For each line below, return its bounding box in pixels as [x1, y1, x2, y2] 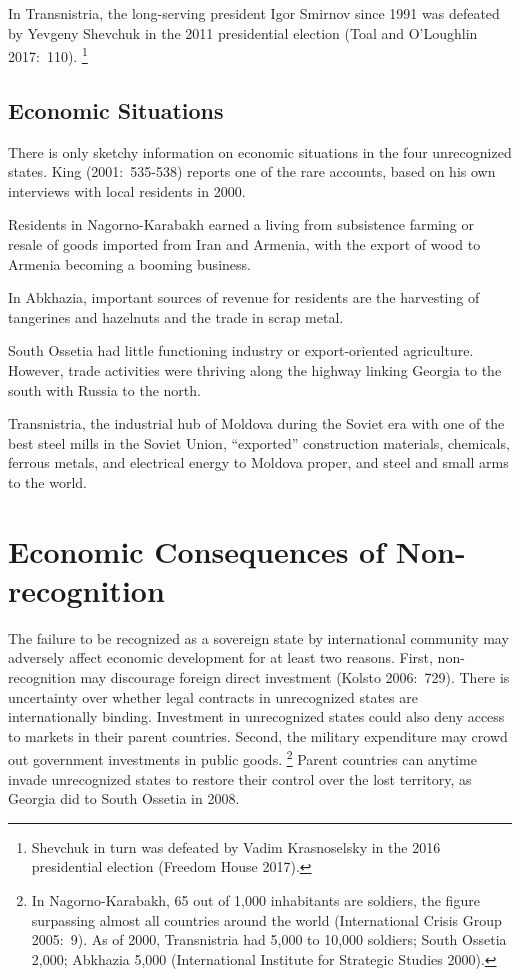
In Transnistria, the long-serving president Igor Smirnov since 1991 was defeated [8, 3, 500, 23]
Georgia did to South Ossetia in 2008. [8, 788, 240, 809]
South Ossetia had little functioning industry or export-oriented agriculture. [8, 340, 474, 361]
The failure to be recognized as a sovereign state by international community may [8, 627, 509, 648]
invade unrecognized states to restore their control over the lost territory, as [8, 768, 472, 789]
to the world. [8, 471, 87, 492]
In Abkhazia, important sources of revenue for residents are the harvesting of [8, 287, 480, 308]
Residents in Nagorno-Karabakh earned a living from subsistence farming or [8, 214, 474, 235]
